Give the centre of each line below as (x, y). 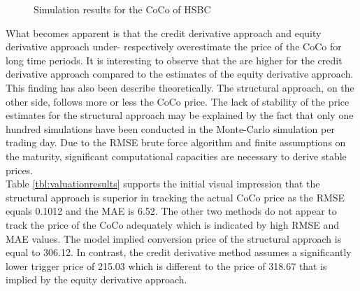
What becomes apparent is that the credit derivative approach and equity (164, 33)
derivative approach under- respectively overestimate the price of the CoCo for (174, 47)
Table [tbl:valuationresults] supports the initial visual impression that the (163, 184)
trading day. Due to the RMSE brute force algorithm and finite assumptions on (176, 142)
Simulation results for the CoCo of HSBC (122, 9)
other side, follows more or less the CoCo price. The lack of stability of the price (178, 101)
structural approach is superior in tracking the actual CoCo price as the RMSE (175, 197)
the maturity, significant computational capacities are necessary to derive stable (176, 156)
